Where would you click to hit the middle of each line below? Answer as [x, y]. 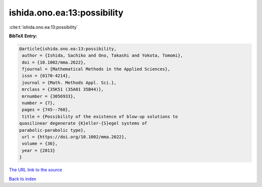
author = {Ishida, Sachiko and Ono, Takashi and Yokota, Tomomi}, [103, 55]
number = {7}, [39, 103]
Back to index [23, 179]
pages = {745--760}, [46, 110]
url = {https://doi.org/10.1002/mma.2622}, [74, 137]
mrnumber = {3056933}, [49, 96]
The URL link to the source [36, 170]
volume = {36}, [40, 144]
